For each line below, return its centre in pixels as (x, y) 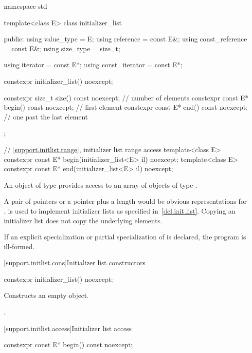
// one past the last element (46, 116)
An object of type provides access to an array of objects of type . (101, 185)
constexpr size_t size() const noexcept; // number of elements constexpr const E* (126, 97)
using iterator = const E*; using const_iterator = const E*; (93, 65)
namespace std (26, 6)
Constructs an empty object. (46, 295)
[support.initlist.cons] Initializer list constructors (75, 263)
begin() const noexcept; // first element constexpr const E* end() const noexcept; (126, 107)
